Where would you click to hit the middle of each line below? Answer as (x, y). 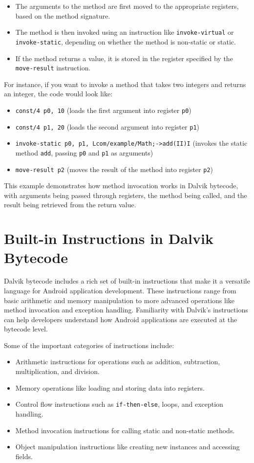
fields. (24, 456)
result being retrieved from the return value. (70, 205)
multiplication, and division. (57, 371)
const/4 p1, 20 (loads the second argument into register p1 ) (107, 126)
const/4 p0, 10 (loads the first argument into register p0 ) (103, 110)
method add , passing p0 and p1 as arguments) (84, 152)
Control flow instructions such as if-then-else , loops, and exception (119, 404)
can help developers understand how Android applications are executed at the (121, 319)
